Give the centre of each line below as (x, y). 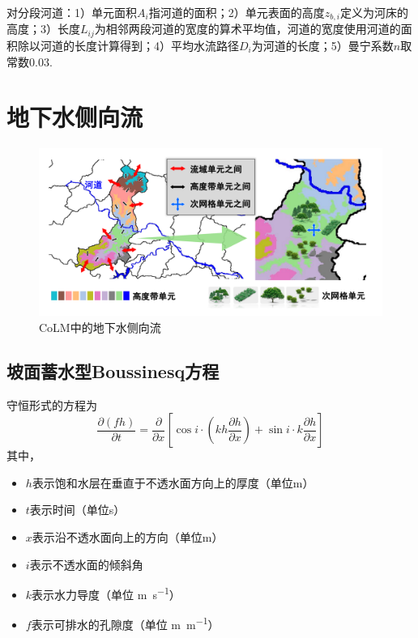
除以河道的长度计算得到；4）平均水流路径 (128, 45)
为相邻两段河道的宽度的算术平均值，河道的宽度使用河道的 (247, 29)
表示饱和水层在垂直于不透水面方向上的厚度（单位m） (173, 482)
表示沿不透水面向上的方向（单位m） (128, 537)
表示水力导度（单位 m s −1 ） (106, 593)
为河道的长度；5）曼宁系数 (322, 45)
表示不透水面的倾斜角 (86, 564)
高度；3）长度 (43, 29)
